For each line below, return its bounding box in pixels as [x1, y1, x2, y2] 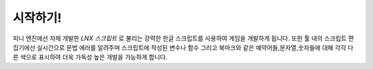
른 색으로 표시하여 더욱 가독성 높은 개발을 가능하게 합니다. [12, 53, 168, 61]
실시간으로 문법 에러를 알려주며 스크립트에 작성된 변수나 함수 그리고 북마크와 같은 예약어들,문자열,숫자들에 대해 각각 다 [37, 43, 354, 51]
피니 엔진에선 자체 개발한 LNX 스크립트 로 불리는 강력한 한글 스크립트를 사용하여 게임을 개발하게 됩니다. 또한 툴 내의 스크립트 [12, 34, 347, 42]
